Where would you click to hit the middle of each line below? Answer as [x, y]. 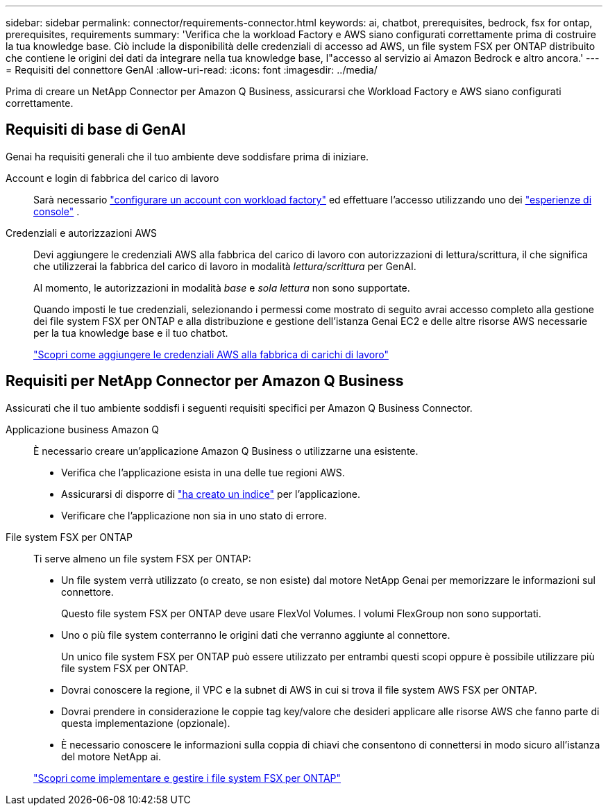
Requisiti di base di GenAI [96, 130]
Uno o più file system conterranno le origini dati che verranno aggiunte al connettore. [256, 635]
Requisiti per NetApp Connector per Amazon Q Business [205, 381]
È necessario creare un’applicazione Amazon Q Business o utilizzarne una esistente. [226, 451]
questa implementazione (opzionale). [146, 723]
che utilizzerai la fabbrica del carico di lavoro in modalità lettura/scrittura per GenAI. [225, 266]
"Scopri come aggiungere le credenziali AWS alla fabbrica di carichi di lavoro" [211, 354]
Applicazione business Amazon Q [82, 429]
